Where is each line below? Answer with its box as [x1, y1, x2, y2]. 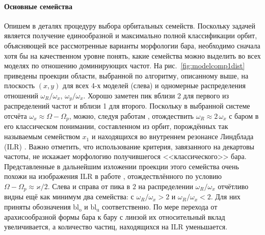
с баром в [229, 111, 259, 121]
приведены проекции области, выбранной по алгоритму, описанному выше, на [4, 70, 249, 81]
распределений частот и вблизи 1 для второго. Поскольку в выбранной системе [4, 100, 250, 111]
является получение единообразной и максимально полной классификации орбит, [4, 30, 257, 41]
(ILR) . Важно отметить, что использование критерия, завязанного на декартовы [4, 141, 255, 151]
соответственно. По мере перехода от [102, 201, 218, 212]
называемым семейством [4, 131, 80, 142]
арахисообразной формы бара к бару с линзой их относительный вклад [4, 211, 225, 222]
